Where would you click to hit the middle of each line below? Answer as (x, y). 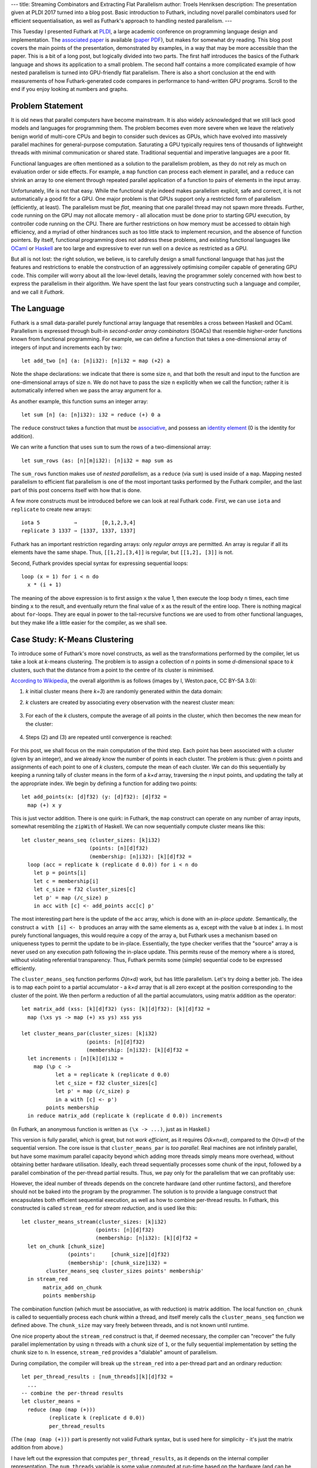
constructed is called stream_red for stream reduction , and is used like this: (104, 1208)
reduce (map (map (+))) (62, 1410)
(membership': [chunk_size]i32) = (117, 1263)
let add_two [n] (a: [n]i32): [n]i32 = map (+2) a (96, 361)
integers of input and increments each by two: (67, 347)
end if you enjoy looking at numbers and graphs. (70, 89)
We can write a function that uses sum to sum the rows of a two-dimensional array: (111, 447)
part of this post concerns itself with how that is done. (76, 490)
